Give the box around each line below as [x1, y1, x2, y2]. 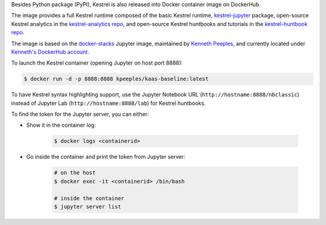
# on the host [54, 170, 96, 176]
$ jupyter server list [54, 203, 121, 210]
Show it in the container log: [26, 121, 96, 129]
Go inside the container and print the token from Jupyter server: [26, 153, 185, 160]
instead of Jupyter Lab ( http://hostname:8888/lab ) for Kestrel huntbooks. [11, 100, 206, 107]
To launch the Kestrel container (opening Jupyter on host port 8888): [11, 59, 183, 66]
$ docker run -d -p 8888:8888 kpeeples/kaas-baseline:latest [24, 75, 209, 83]
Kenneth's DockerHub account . [11, 48, 90, 55]
